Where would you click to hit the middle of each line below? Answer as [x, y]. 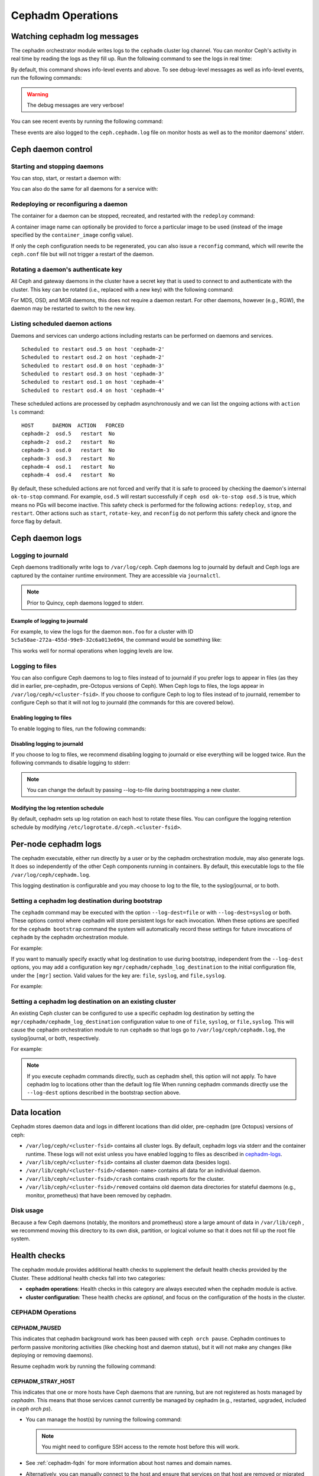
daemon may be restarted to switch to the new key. [73, 308]
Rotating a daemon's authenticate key [66, 269]
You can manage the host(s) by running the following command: [104, 1419]
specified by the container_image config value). [72, 235]
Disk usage [27, 1210]
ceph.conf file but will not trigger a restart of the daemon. [82, 254]
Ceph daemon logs [46, 538]
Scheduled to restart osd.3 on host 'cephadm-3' [93, 374]
